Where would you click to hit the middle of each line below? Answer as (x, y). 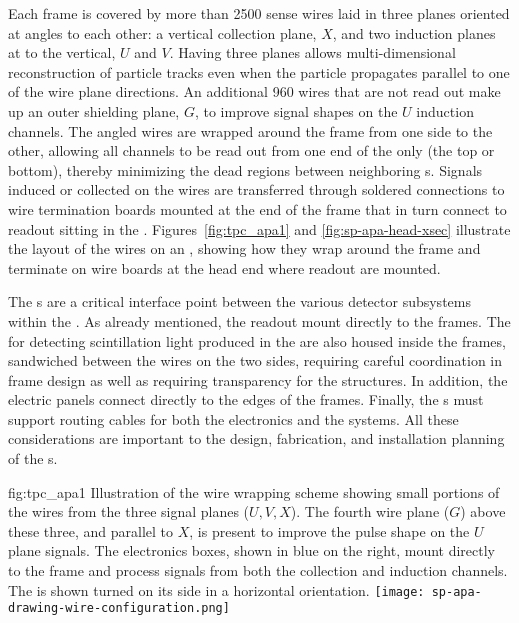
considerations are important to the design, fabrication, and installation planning (256, 438)
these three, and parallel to (91, 530)
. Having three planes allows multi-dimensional (312, 52)
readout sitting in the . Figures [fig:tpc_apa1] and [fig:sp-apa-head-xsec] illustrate (259, 228)
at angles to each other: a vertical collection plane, (162, 32)
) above (483, 511)
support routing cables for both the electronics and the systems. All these (233, 418)
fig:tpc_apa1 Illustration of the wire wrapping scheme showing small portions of (254, 491)
